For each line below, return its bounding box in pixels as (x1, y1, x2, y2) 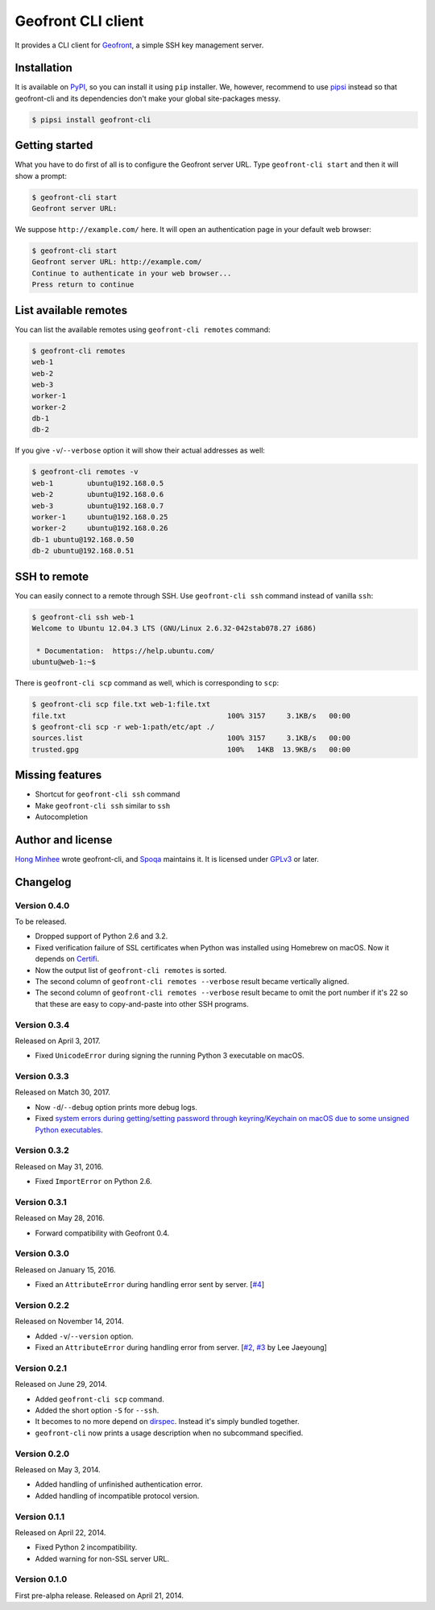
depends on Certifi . (35, 954, 100, 964)
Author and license (14, 833, 113, 846)
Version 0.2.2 (14, 1300, 70, 1311)
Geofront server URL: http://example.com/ (31, 258, 202, 267)
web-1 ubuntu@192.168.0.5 (31, 478, 164, 487)
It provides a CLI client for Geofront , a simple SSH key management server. (14, 40, 264, 50)
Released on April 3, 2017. (14, 1036, 101, 1045)
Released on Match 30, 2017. (14, 1087, 110, 1097)
